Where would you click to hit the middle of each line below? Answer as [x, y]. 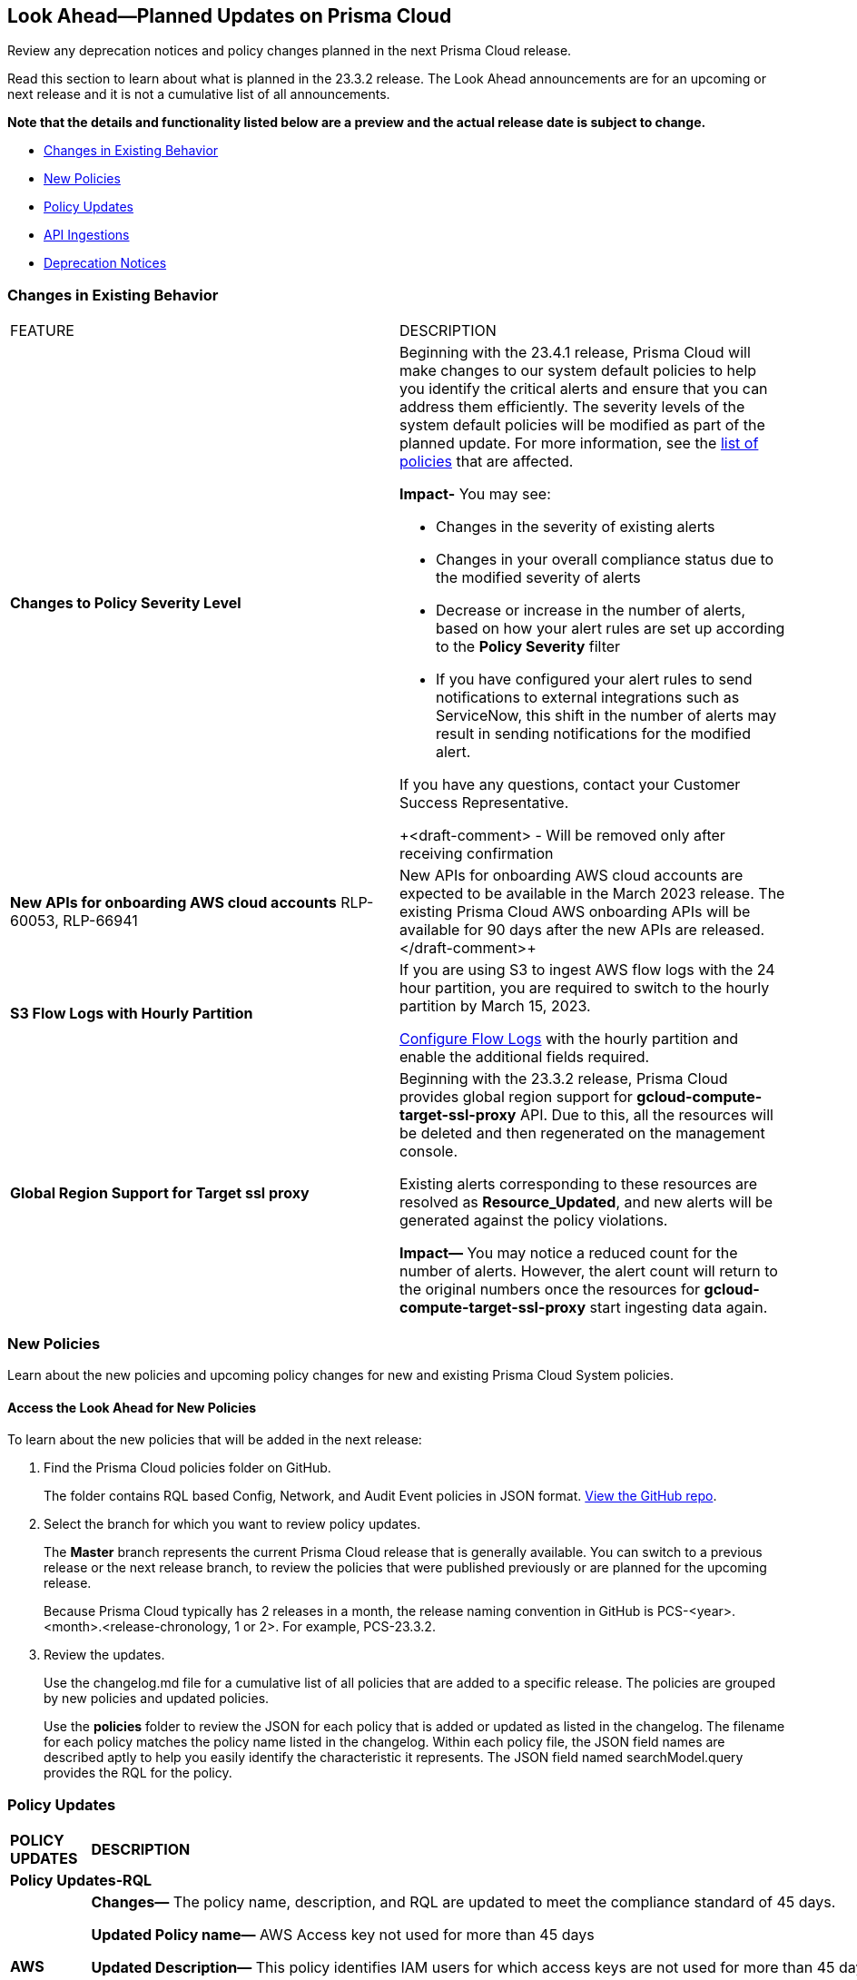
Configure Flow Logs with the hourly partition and [569, 1039]
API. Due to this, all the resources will [646, 1115]
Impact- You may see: [475, 494]
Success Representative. [484, 803]
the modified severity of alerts [538, 578]
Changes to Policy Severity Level [126, 603]
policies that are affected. [487, 462]
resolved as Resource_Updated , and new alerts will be [586, 1202]
